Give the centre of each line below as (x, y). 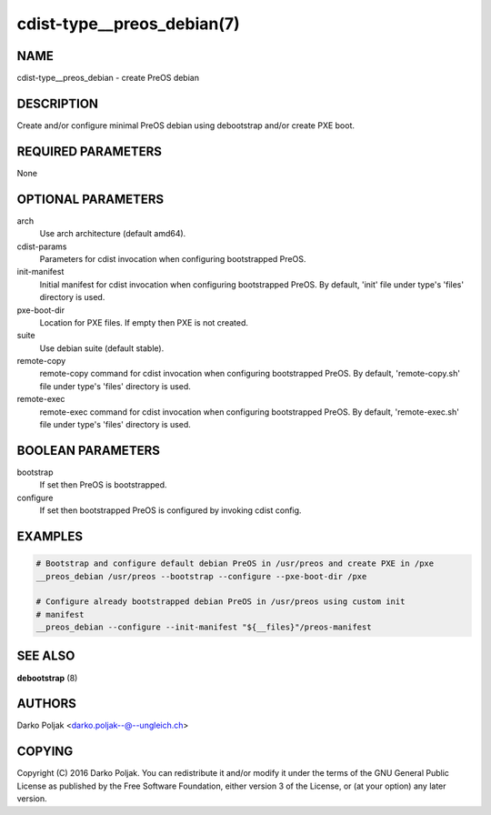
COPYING (45, 752)
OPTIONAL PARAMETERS (90, 199)
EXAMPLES (50, 536)
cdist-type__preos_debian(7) (128, 24)
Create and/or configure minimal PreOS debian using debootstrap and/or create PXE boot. (185, 125)
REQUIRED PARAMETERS (90, 151)
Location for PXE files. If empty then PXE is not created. (144, 322)
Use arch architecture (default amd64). (113, 234)
